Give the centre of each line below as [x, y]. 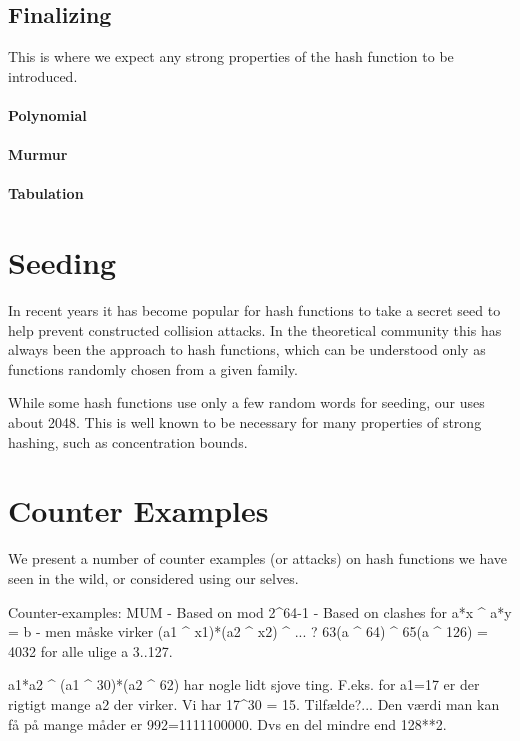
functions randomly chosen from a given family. [153, 368]
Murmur [38, 154]
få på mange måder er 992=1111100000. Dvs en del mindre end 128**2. [227, 723]
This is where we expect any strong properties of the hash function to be [231, 56]
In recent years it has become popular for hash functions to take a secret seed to [254, 310]
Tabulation [46, 193]
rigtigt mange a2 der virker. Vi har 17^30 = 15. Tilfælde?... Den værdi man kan [254, 703]
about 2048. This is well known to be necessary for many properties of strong [245, 422]
